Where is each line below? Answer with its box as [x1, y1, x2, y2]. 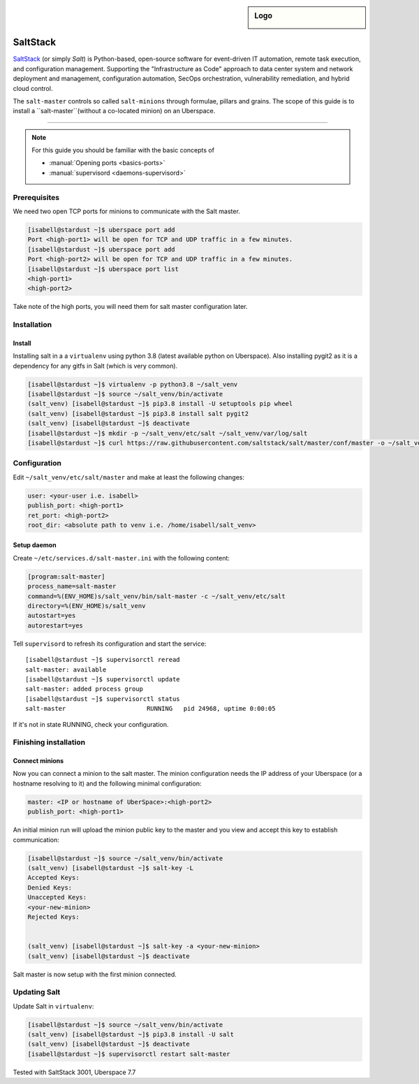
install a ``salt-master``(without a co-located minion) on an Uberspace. [13, 107, 216, 115]
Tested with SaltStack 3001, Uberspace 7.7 [13, 1068, 136, 1076]
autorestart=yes [27, 621, 84, 629]
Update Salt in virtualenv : [13, 1002, 94, 1010]
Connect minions [13, 757, 64, 765]
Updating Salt [13, 988, 61, 997]
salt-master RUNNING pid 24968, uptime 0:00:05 [25, 704, 276, 713]
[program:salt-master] [27, 572, 105, 580]
